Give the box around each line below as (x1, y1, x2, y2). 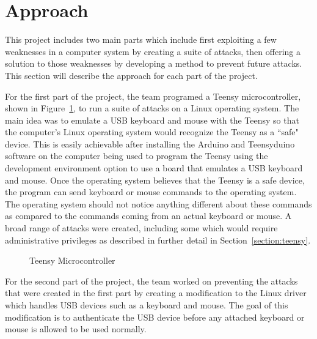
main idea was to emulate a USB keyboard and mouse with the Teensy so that (5, 113, 299, 126)
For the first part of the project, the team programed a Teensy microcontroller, (5, 89, 301, 102)
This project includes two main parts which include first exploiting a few (5, 33, 277, 46)
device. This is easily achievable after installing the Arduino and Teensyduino (5, 137, 295, 150)
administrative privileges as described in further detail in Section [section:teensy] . (5, 233, 311, 246)
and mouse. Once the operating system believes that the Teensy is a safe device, (5, 173, 305, 186)
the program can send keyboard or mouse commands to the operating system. (5, 185, 297, 198)
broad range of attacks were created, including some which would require (5, 222, 278, 234)
